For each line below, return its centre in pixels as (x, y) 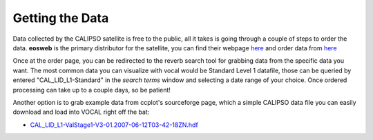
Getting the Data (61, 18)
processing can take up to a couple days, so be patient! (92, 90)
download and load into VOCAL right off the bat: (81, 112)
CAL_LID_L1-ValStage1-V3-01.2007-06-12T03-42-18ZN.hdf (114, 125)
